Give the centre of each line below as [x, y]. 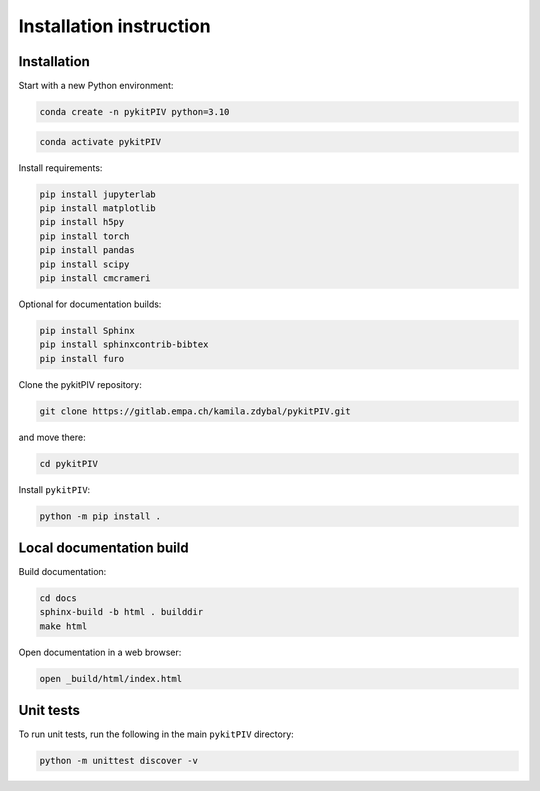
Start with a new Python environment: [96, 86]
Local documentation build [103, 548]
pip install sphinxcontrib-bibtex [124, 344]
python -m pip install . [100, 516]
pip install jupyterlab [98, 194]
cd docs [58, 598]
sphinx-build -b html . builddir [121, 612]
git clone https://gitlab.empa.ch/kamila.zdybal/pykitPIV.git [195, 411]
